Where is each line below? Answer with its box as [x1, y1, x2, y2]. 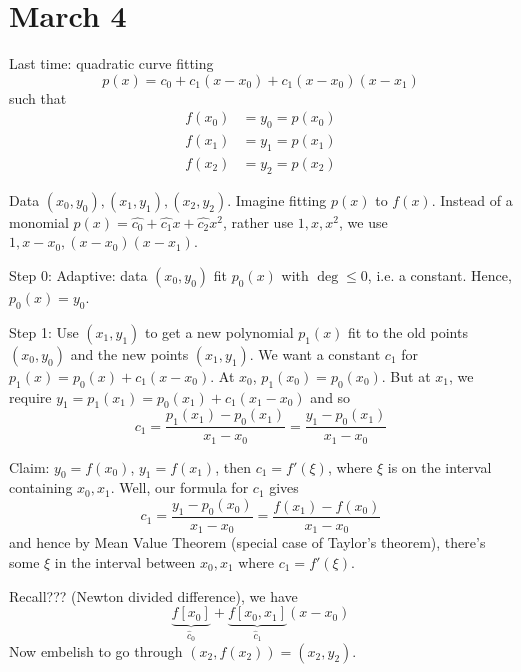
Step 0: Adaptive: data [9, 264, 148, 285]
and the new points [70, 343, 189, 364]
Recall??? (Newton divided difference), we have [9, 585, 298, 606]
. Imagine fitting [227, 189, 327, 210]
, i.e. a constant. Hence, [367, 264, 512, 285]
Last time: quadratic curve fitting [9, 53, 214, 74]
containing [9, 477, 73, 498]
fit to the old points [348, 321, 468, 342]
